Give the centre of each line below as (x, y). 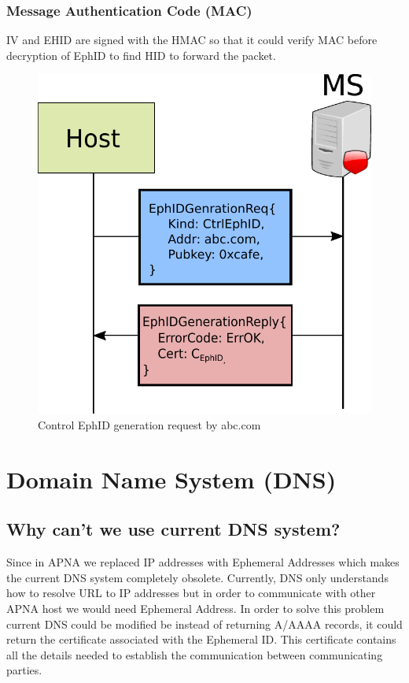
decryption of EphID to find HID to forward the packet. (141, 55)
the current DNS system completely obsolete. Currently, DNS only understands (197, 577)
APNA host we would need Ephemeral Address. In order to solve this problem (195, 608)
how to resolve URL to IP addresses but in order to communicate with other (191, 593)
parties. (24, 670)
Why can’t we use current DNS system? (173, 529)
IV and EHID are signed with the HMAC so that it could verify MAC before (192, 40)
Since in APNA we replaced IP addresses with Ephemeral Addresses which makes (203, 562)
